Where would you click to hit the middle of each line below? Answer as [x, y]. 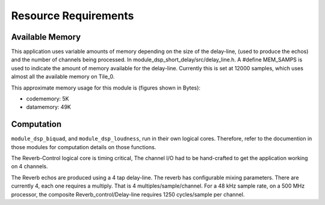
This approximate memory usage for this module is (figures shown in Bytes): [106, 88]
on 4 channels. [29, 167]
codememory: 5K [48, 99]
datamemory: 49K [49, 107]
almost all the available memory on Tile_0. [63, 77]
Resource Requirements [73, 16]
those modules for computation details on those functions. [84, 147]
